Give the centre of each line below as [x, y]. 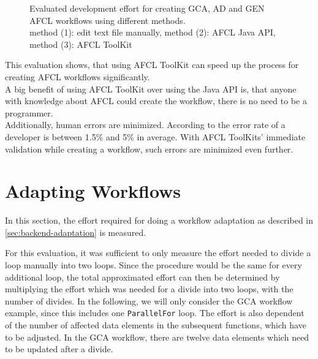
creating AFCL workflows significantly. [78, 76]
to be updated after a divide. [59, 349]
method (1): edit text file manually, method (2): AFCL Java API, [153, 32]
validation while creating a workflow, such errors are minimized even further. [149, 149]
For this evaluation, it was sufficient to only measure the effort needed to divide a [158, 253]
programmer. [29, 112]
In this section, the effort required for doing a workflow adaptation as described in [159, 220]
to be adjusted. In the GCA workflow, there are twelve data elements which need [157, 337]
